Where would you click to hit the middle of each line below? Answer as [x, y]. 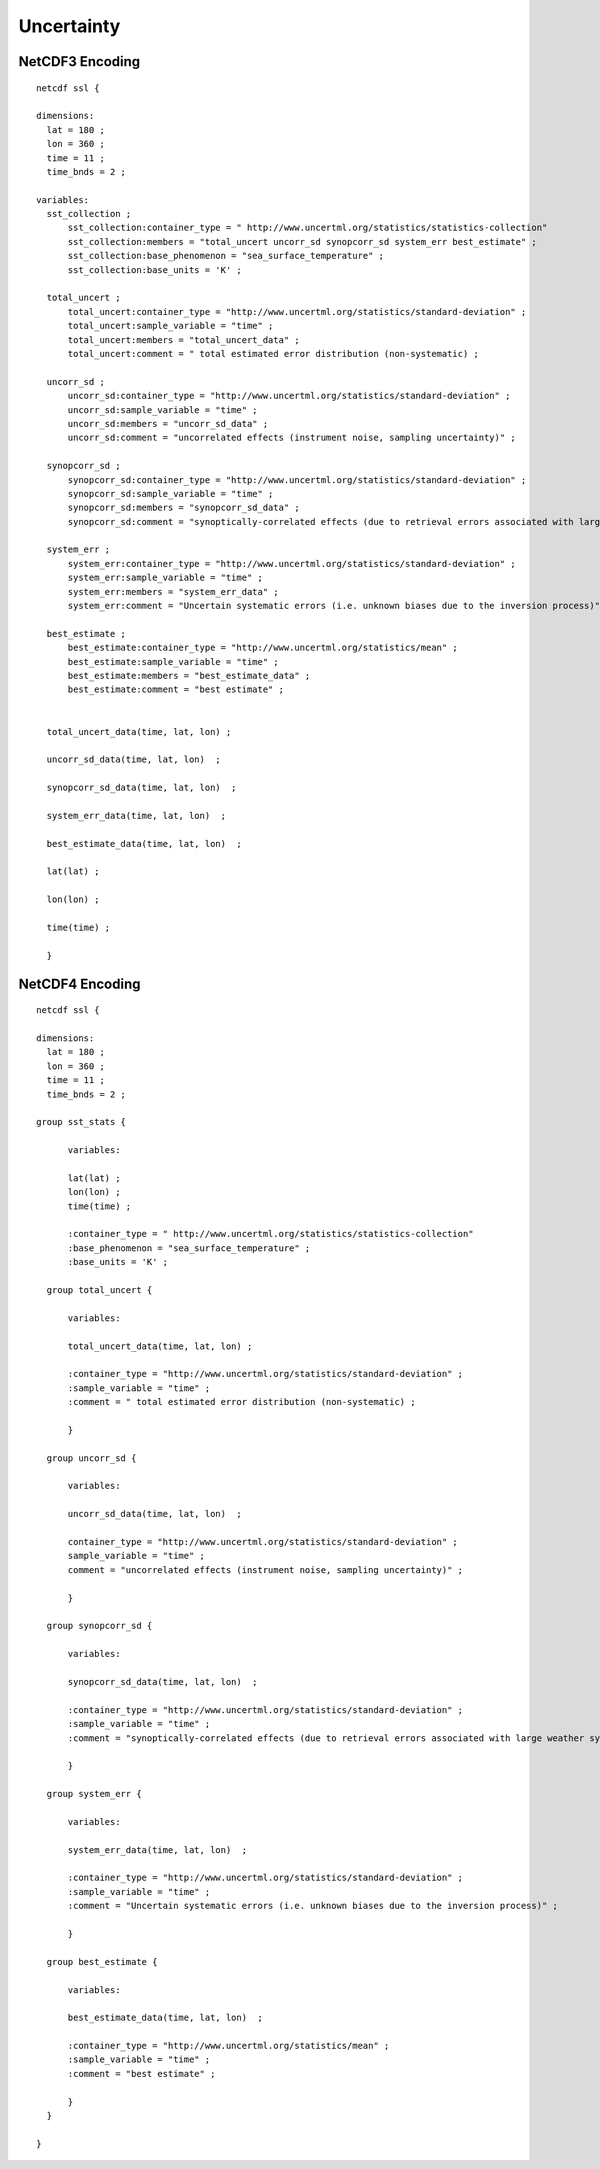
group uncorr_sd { [91, 1458]
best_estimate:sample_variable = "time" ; [173, 661]
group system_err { [94, 1794]
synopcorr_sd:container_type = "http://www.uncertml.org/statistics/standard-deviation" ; [297, 479]
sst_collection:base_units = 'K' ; [154, 269]
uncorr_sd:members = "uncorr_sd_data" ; [168, 423]
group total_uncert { [99, 1290]
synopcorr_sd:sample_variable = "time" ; [170, 493]
